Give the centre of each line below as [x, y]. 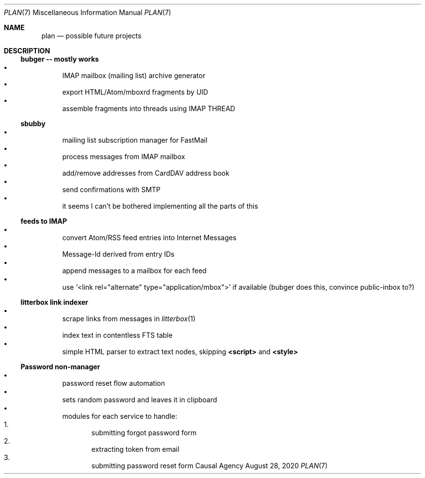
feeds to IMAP [44, 221]
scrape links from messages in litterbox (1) [129, 319]
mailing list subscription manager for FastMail [135, 140]
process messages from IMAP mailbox [124, 157]
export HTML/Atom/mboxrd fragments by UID [135, 92]
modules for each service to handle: [120, 416]
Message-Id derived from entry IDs [118, 254]
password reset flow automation [114, 383]
